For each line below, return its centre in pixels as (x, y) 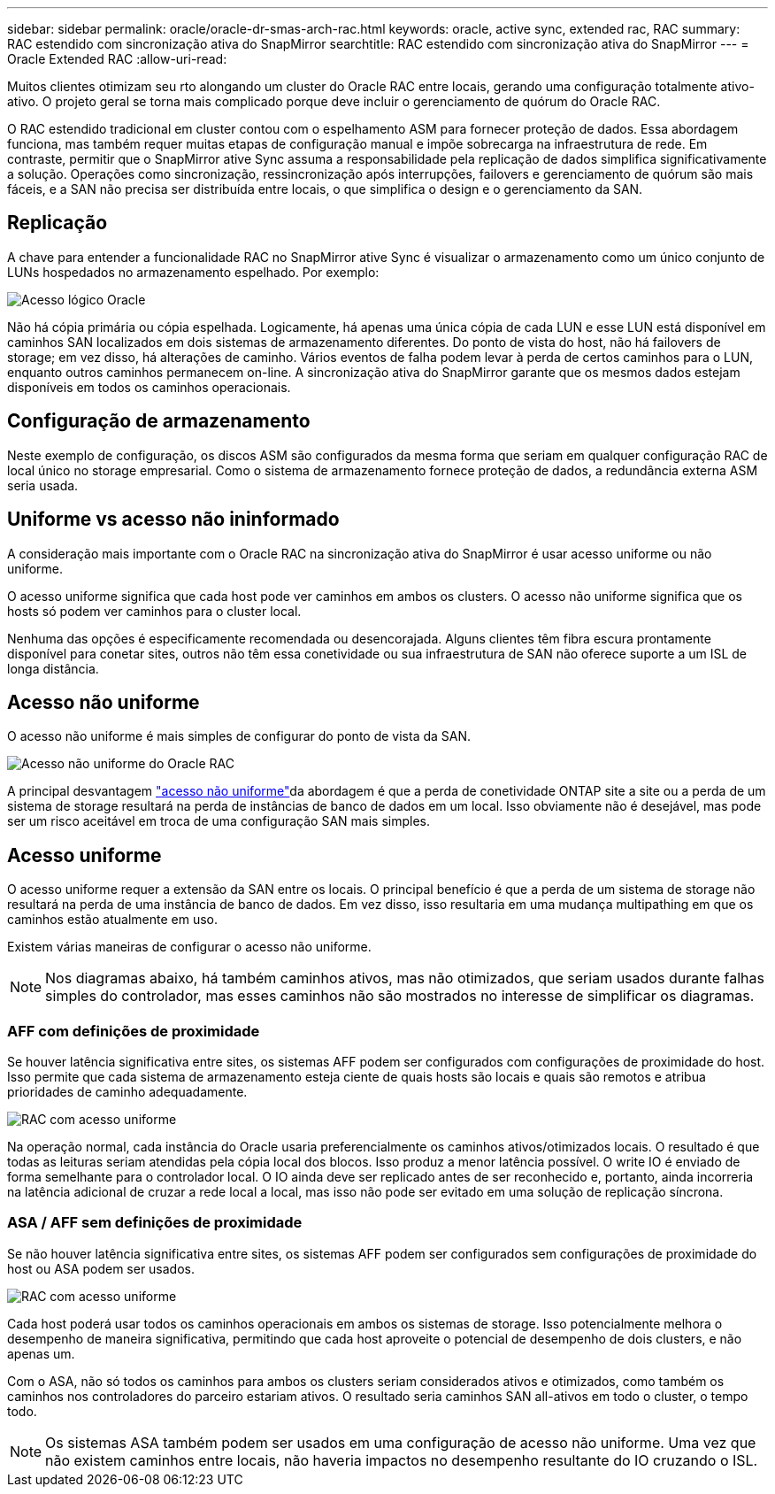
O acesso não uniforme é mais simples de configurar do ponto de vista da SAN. (239, 736)
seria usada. (43, 485)
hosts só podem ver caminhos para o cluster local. (154, 611)
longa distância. (53, 668)
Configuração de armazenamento (159, 421)
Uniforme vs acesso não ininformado (173, 520)
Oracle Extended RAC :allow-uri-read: (117, 59)
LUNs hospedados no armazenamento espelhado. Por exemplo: (193, 272)
